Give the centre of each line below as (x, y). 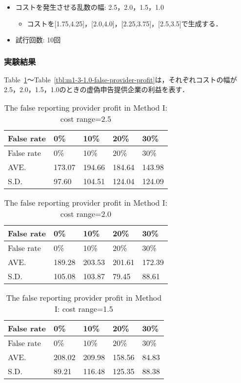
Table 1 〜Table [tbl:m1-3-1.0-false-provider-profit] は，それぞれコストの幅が (120, 79)
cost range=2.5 (86, 119)
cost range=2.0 (86, 214)
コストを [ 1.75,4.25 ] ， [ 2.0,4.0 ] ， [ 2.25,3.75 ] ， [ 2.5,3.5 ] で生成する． (125, 23)
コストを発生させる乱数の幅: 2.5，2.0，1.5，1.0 (90, 7)
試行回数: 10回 (38, 40)
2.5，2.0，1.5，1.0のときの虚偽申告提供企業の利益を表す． (97, 89)
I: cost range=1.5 (84, 309)
